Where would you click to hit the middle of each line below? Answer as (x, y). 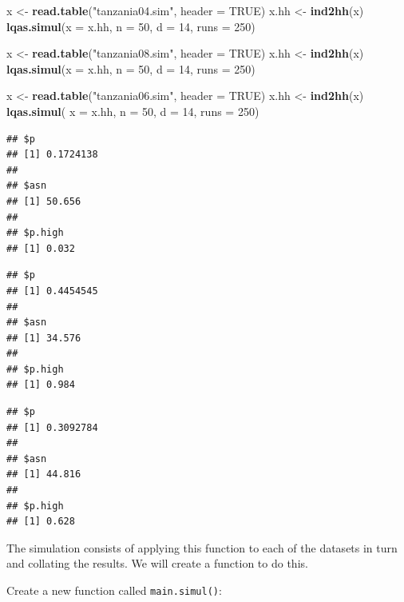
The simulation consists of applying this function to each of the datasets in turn (202, 547)
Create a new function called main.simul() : (114, 590)
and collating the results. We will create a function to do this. (157, 563)
